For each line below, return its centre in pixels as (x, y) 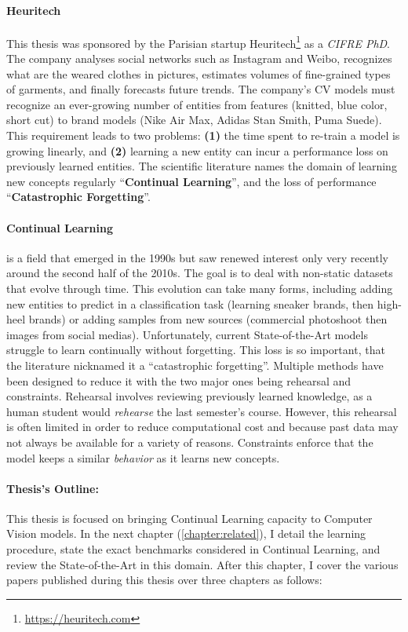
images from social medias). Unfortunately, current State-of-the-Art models (187, 334)
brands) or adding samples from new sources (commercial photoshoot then (208, 319)
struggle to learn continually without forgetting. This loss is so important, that (196, 350)
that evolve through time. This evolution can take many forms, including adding (200, 288)
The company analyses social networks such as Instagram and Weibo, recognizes (199, 58)
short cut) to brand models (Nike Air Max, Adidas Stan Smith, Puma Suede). (194, 120)
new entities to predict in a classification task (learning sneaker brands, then (190, 303)
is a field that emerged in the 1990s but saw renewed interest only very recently (197, 257)
